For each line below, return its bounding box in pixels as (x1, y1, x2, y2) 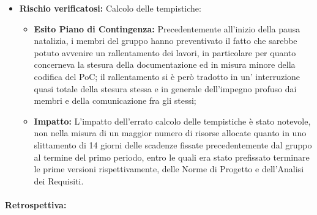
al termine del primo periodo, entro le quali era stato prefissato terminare (34, 150, 310, 163)
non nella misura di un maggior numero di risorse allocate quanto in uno (34, 126, 307, 139)
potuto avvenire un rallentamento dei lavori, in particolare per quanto (34, 46, 296, 59)
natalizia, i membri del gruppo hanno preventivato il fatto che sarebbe (34, 34, 297, 47)
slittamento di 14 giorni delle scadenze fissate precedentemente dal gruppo (34, 138, 312, 151)
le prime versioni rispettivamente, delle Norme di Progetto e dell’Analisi (34, 162, 304, 175)
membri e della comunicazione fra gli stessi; (34, 94, 196, 107)
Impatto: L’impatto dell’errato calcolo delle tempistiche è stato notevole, (34, 114, 311, 127)
